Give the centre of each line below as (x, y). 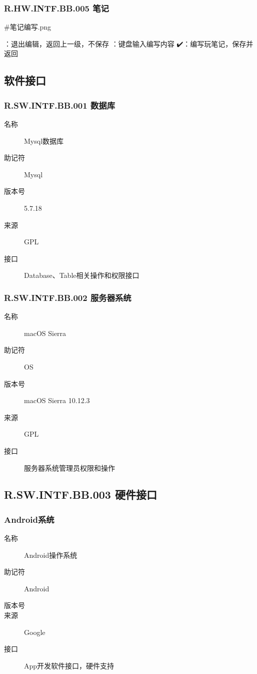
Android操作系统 (51, 555)
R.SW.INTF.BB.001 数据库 (60, 105)
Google (35, 632)
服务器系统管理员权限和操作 (69, 467)
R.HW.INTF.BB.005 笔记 (56, 8)
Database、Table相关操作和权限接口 (82, 275)
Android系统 (29, 519)
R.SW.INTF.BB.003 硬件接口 (80, 494)
